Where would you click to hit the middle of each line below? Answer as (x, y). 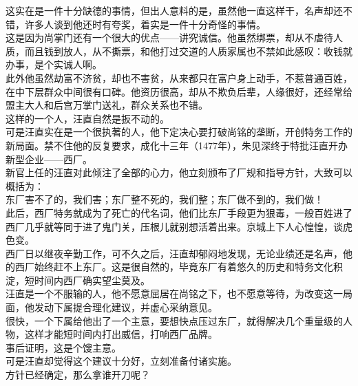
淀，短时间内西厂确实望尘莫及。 (78, 280)
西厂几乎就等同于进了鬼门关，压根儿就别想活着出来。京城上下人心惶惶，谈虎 (179, 226)
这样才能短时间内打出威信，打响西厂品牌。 (121, 334)
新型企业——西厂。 (49, 159)
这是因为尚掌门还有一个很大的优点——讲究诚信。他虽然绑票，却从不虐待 (169, 37)
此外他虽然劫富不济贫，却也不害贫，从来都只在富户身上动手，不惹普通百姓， (179, 77)
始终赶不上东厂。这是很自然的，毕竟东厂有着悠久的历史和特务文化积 (188, 267)
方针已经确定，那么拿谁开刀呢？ (78, 375)
